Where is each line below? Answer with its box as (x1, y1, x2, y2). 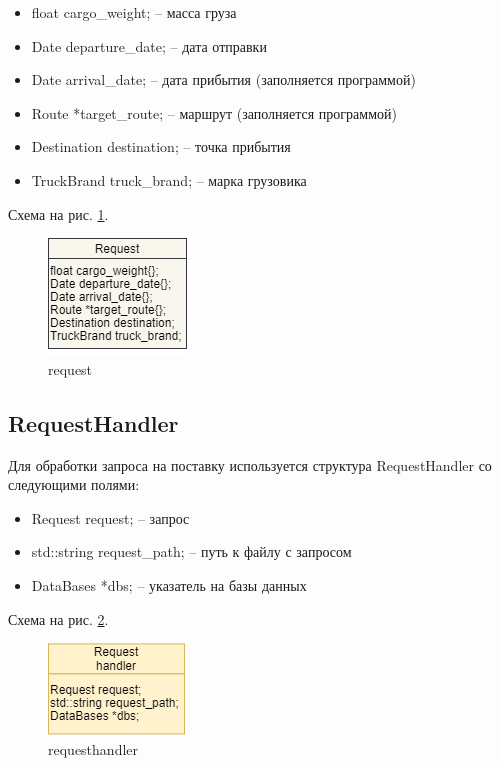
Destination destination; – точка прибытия (31, 136, 291, 157)
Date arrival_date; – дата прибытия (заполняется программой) (31, 69, 416, 90)
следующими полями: (8, 474, 140, 495)
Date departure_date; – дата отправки (31, 35, 267, 56)
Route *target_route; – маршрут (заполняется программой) (31, 102, 397, 123)
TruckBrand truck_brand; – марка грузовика (31, 169, 307, 190)
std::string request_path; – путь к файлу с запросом (31, 541, 352, 562)
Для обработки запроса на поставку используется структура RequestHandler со (8, 454, 492, 475)
